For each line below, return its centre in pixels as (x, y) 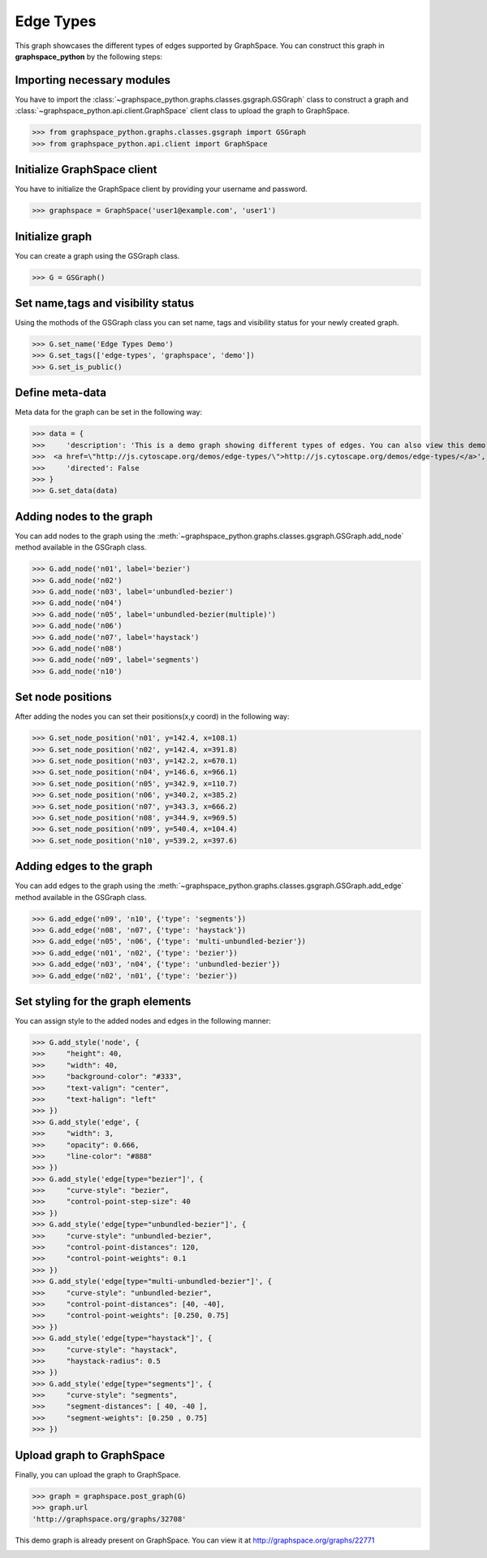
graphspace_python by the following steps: (88, 56)
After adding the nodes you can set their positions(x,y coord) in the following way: (152, 716)
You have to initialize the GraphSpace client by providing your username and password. (161, 189)
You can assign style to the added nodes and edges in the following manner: (143, 1021)
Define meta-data (61, 393)
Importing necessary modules (93, 80)
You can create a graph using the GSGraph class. (97, 255)
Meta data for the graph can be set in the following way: (109, 412)
